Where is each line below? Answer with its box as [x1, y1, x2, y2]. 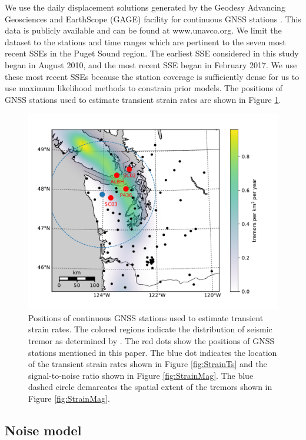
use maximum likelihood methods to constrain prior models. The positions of [5, 82, 282, 94]
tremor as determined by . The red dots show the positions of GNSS [28, 335, 275, 347]
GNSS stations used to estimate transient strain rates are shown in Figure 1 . [5, 93, 281, 105]
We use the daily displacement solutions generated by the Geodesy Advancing [5, 1, 285, 13]
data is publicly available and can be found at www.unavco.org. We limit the [5, 24, 282, 36]
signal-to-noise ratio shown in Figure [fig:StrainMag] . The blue [28, 369, 254, 381]
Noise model [5, 421, 82, 439]
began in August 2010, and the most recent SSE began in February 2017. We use [5, 58, 297, 71]
